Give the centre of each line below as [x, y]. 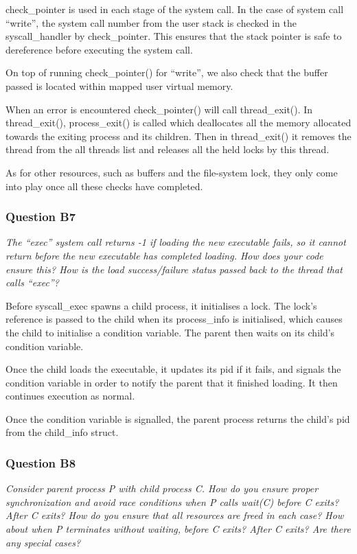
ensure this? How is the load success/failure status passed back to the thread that [174, 269]
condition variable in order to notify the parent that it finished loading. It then [172, 382]
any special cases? [43, 542]
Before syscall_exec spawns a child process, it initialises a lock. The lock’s [161, 305]
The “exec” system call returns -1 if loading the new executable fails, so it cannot [176, 242]
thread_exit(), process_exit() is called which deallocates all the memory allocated [178, 123]
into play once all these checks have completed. [104, 186]
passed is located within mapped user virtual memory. [119, 85]
